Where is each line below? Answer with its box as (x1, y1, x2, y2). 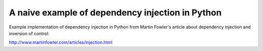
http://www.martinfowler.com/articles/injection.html (9, 39, 113, 45)
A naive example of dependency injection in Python (9, 7, 222, 18)
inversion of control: (9, 30, 50, 36)
